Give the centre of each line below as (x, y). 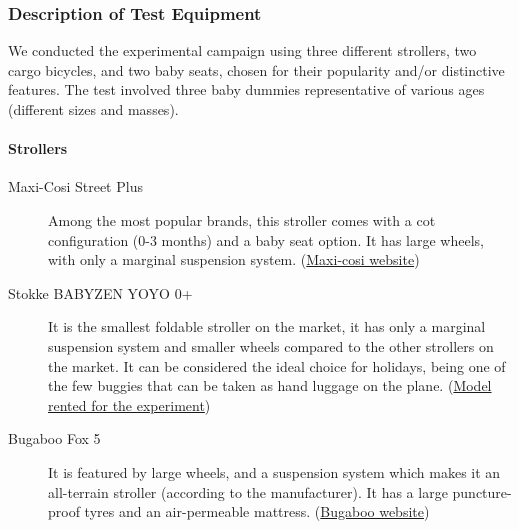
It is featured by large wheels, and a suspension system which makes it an (274, 471)
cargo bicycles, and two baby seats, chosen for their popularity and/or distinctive (256, 69)
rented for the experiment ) (129, 404)
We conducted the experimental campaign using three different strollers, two (242, 50)
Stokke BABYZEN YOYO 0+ (100, 292)
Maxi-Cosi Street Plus (75, 186)
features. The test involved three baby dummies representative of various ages (246, 89)
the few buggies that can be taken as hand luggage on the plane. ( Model (270, 385)
